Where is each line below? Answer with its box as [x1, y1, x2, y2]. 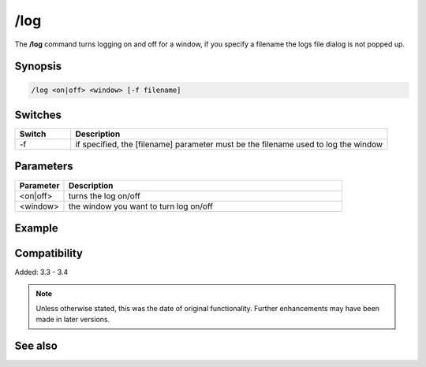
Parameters [14, 160, 73, 173]
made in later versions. [35, 315, 110, 324]
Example [14, 221, 58, 235]
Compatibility [14, 247, 83, 260]
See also [14, 339, 58, 353]
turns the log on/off [68, 190, 141, 201]
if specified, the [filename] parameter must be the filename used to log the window [75, 139, 383, 150]
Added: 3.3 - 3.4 [14, 268, 69, 277]
